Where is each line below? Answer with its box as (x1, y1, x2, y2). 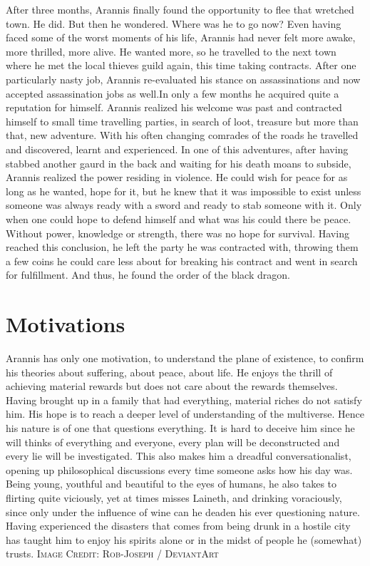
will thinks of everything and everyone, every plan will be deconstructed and (6, 434, 340, 449)
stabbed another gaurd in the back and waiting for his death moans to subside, (6, 155, 351, 170)
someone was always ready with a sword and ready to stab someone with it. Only (6, 197, 362, 212)
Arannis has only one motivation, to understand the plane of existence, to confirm (6, 351, 364, 365)
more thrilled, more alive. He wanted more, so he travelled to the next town (6, 43, 336, 58)
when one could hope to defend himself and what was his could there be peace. (6, 211, 351, 226)
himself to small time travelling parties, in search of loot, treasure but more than (6, 113, 359, 128)
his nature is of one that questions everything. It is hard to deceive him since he (6, 420, 355, 435)
